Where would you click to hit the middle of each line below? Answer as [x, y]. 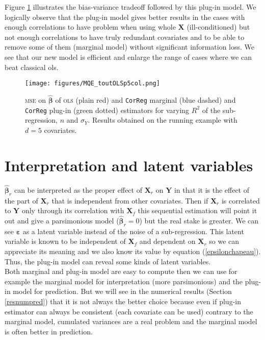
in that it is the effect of [212, 189]
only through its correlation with [73, 210]
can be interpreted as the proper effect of [78, 189]
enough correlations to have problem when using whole [90, 27]
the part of [21, 200]
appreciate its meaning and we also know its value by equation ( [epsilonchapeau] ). [133, 251]
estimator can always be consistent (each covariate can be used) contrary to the [129, 311]
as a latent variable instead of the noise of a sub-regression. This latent [133, 231]
